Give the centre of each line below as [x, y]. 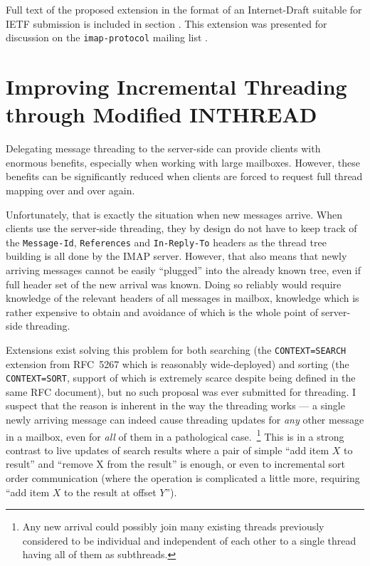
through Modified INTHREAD [162, 114]
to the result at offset [110, 492]
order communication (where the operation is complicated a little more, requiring [183, 478]
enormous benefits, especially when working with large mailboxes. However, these [183, 162]
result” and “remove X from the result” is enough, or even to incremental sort [175, 464]
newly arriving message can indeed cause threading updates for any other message [185, 420]
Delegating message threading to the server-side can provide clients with [163, 148]
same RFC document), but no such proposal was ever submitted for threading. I [181, 391]
